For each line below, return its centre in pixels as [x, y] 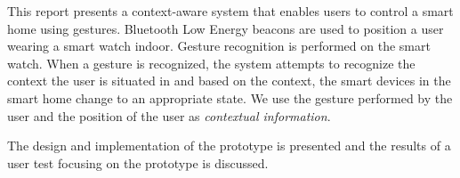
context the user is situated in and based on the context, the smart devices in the [229, 81]
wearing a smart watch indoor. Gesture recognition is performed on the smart [219, 46]
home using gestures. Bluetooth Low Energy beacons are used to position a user [226, 28]
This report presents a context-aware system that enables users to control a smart [230, 11]
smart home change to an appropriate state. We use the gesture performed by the [230, 97]
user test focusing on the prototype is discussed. [138, 162]
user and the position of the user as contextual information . [169, 115]
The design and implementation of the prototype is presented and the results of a [229, 146]
